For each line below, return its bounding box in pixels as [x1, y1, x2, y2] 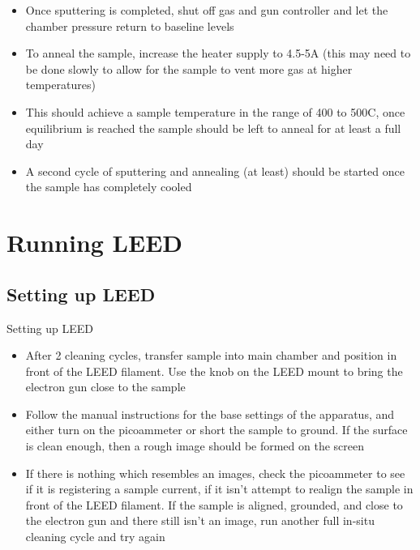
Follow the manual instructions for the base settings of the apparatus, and [25, 405, 395, 422]
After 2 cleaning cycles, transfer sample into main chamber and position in [25, 347, 397, 364]
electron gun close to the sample [25, 378, 186, 395]
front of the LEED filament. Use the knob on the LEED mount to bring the [25, 362, 403, 379]
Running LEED [6, 226, 183, 259]
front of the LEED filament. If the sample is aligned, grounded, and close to [25, 496, 403, 513]
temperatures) [25, 76, 96, 93]
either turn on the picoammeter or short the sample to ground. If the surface [25, 421, 408, 438]
